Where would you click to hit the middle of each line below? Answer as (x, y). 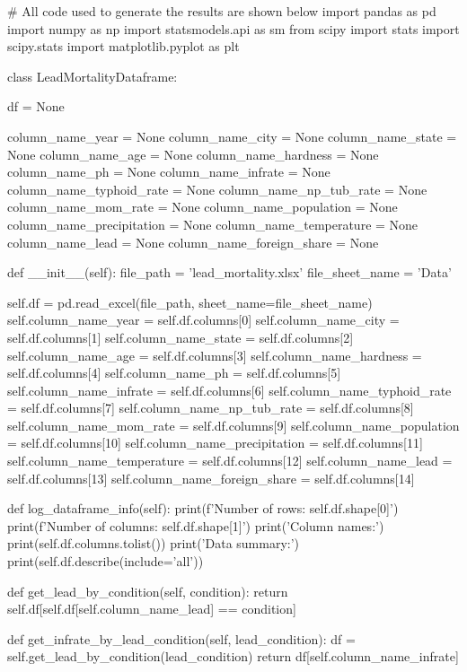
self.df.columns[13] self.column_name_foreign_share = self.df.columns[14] (211, 478)
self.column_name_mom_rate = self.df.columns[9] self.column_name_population (233, 425)
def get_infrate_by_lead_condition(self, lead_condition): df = (181, 638)
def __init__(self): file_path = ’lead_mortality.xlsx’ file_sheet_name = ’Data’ (229, 272)
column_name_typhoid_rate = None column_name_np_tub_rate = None (217, 189)
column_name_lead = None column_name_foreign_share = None (193, 242)
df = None (36, 106)
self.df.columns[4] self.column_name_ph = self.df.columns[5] (174, 373)
